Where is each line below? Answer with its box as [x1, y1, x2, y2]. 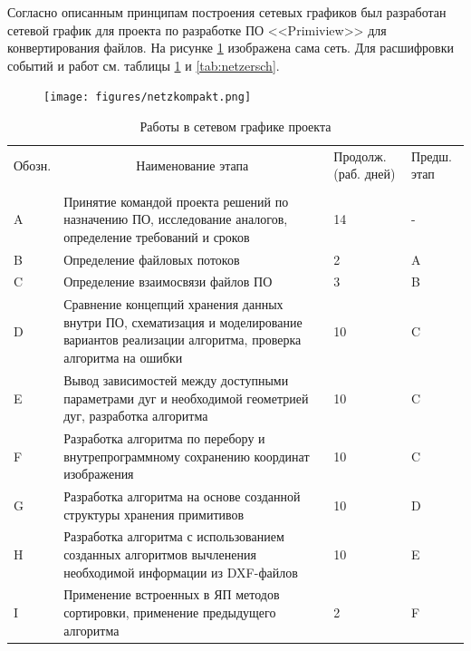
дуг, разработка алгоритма [63, 406, 208, 425]
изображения [63, 464, 134, 483]
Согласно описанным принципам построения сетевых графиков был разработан [7, 3, 447, 21]
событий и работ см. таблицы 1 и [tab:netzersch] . [7, 55, 280, 74]
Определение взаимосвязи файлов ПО [63, 272, 273, 291]
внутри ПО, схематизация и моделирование [63, 312, 303, 331]
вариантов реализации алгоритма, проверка [63, 330, 302, 349]
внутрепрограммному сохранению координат [63, 446, 310, 465]
